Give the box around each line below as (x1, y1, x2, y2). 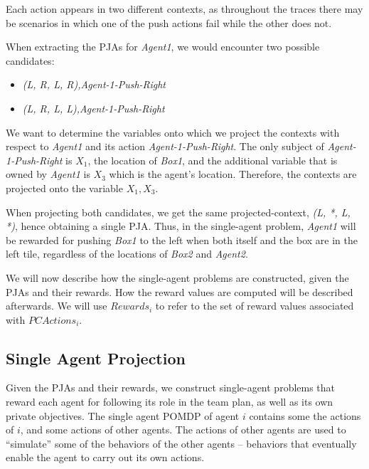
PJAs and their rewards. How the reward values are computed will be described (6, 284, 353, 299)
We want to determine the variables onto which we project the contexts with (6, 125, 340, 139)
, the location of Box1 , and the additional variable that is (87, 152, 338, 167)
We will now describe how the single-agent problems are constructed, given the (6, 270, 349, 285)
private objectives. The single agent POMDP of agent (6, 408, 240, 423)
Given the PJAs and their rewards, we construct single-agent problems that (6, 380, 336, 395)
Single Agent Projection (6, 347, 186, 369)
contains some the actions (249, 408, 361, 423)
